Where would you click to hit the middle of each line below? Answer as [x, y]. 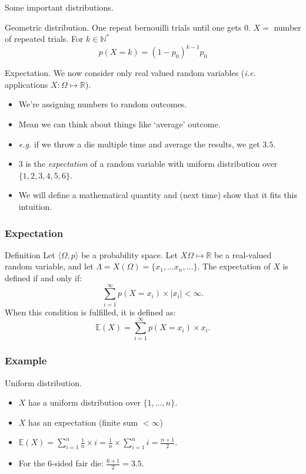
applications [26, 84]
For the [32, 463]
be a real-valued [243, 254]
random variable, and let [49, 266]
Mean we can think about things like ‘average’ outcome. [119, 124]
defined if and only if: [44, 278]
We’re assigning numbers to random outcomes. [103, 104]
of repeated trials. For [44, 39]
